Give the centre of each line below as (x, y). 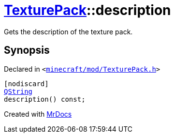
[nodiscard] (26, 84)
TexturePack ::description (87, 10)
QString (18, 91)
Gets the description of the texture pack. (68, 31)
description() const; (45, 99)
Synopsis (27, 50)
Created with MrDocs (38, 114)
